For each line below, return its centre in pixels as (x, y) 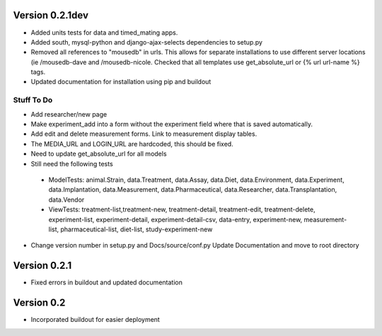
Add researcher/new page (69, 114)
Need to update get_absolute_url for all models (99, 154)
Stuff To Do (33, 100)
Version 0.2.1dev (51, 15)
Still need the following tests (72, 163)
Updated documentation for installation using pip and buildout (121, 82)
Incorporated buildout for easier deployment (95, 320)
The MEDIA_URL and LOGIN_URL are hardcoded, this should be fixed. (132, 144)
